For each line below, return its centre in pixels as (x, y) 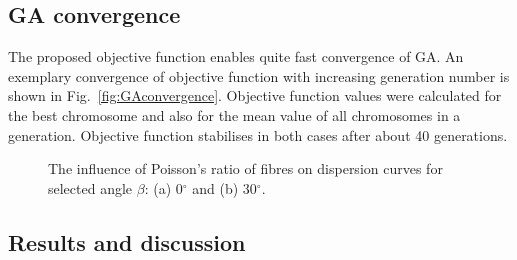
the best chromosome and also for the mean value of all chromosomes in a (234, 114)
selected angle (90, 187)
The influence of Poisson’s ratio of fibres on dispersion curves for (245, 168)
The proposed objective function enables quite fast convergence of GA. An (236, 56)
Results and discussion (127, 241)
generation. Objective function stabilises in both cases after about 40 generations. (258, 134)
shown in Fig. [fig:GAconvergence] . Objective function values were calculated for (255, 95)
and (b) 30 (224, 187)
